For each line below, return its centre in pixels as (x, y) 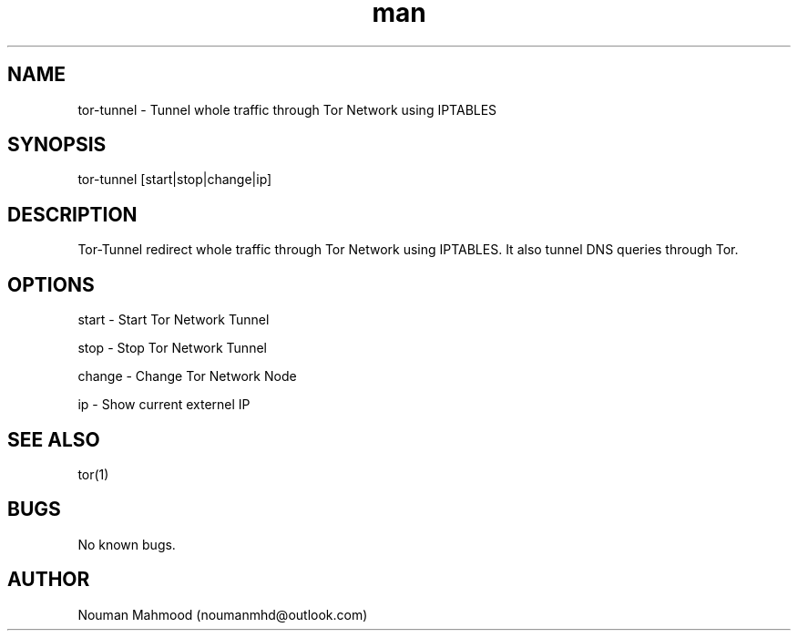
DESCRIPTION (72, 214)
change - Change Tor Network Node (187, 376)
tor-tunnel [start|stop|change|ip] (175, 180)
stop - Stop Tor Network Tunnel (172, 348)
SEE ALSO (54, 439)
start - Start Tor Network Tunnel (174, 320)
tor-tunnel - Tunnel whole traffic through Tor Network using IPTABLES (287, 109)
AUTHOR (49, 580)
